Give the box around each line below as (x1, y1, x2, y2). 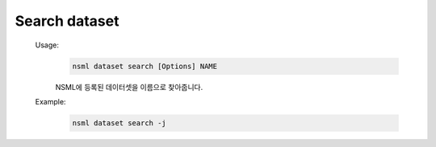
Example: (35, 96, 66, 106)
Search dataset (15, 12, 119, 30)
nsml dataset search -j (72, 118, 167, 128)
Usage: (35, 40, 60, 50)
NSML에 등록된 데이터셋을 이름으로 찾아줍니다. (55, 82, 203, 92)
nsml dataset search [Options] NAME (72, 61, 218, 71)
